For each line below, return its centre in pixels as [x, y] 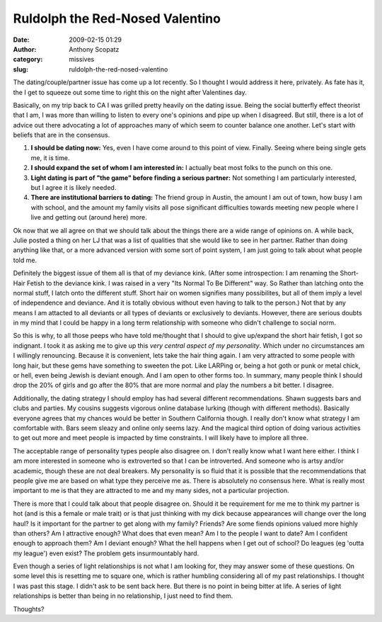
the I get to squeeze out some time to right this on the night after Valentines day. [130, 92]
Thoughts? [29, 609]
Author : [25, 49]
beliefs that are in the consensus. [62, 135]
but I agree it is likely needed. [74, 188]
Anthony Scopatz [94, 49]
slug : [21, 69]
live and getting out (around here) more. [89, 217]
